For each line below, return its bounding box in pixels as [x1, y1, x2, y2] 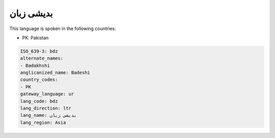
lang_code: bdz [20, 98, 58, 104]
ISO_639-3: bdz [20, 48, 58, 54]
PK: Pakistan [22, 35, 49, 41]
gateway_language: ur [20, 91, 74, 97]
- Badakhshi [20, 63, 50, 68]
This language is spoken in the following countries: [9, 25, 116, 32]
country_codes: [20, 77, 58, 82]
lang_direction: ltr [20, 105, 71, 112]
